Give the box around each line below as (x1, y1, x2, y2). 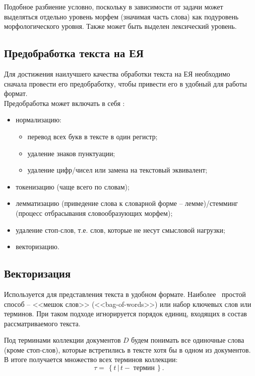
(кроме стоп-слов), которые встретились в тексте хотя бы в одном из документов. (4, 344, 251, 355)
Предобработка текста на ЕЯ (4, 45, 144, 61)
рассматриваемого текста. (4, 318, 81, 328)
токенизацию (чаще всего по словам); (15, 181, 129, 191)
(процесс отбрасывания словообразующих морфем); (15, 207, 173, 218)
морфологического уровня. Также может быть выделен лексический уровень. (4, 21, 237, 31)
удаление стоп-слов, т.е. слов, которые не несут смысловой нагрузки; (15, 224, 225, 235)
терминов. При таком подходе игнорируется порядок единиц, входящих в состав (4, 308, 247, 319)
